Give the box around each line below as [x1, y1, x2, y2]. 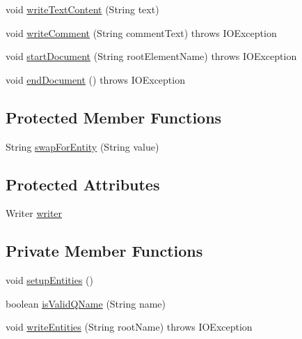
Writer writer [6, 206, 63, 220]
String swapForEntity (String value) [6, 139, 159, 153]
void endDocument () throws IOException [6, 72, 185, 86]
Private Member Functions [6, 240, 203, 262]
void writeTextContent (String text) [6, 2, 159, 16]
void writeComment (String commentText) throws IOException [6, 25, 277, 40]
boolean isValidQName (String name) [6, 296, 166, 310]
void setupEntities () [6, 273, 93, 287]
